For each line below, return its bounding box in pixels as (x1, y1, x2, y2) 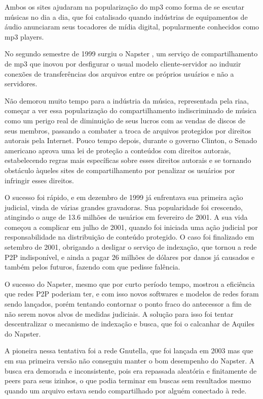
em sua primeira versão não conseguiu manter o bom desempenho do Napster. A (5, 355, 255, 365)
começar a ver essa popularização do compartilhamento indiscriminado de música (5, 105, 257, 116)
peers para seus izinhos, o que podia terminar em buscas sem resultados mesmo (5, 375, 251, 386)
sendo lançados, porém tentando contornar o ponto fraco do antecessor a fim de (5, 298, 251, 309)
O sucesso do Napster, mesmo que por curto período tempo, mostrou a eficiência (5, 278, 255, 289)
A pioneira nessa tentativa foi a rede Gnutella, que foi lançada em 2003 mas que (5, 345, 253, 356)
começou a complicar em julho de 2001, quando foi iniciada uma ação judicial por (5, 221, 258, 232)
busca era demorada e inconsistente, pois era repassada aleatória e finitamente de (5, 365, 257, 376)
